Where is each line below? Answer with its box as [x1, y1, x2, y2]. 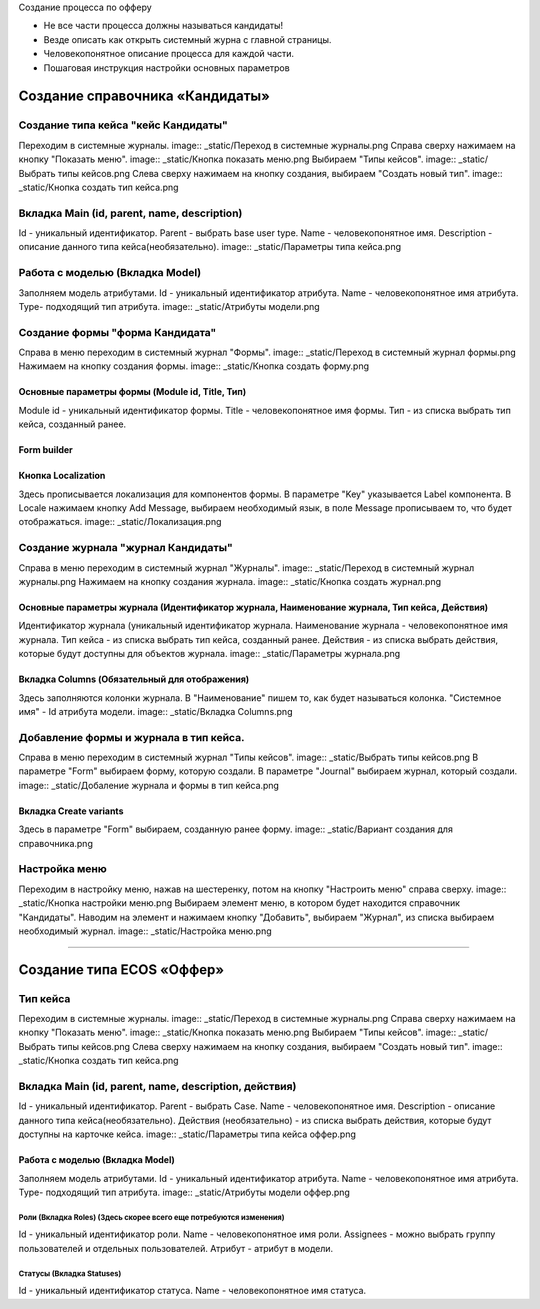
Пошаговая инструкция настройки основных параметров [43, 61, 290, 74]
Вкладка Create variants [18, 805, 124, 817]
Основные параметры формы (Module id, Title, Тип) [18, 386, 247, 398]
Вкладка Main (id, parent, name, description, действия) [18, 1080, 297, 1094]
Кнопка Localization [18, 470, 106, 482]
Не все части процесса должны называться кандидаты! [43, 20, 284, 32]
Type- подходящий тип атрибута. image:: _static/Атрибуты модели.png [18, 300, 320, 312]
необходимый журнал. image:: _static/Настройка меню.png [18, 925, 272, 937]
